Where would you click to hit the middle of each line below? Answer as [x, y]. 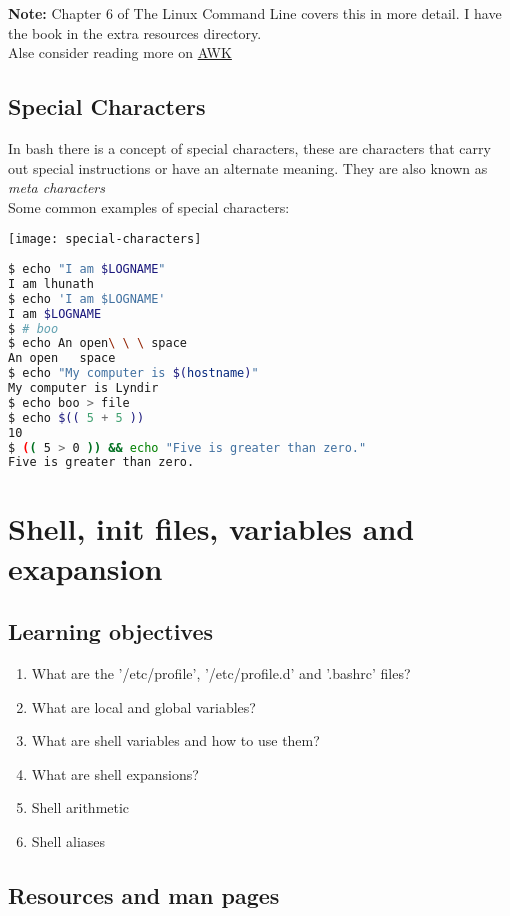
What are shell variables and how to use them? [175, 740]
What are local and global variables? [143, 706]
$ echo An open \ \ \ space [97, 343]
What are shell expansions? [115, 773]
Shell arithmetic [80, 807]
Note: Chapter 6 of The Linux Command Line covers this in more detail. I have [255, 13]
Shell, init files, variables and [211, 528]
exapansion [85, 567]
